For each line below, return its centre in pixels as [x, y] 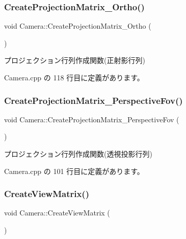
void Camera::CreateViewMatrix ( [57, 213]
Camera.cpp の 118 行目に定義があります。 [74, 77]
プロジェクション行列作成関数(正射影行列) [75, 60]
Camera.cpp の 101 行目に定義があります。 [74, 171]
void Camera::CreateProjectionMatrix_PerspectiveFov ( [92, 119]
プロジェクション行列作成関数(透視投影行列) [78, 154]
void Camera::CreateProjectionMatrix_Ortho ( [78, 26]
